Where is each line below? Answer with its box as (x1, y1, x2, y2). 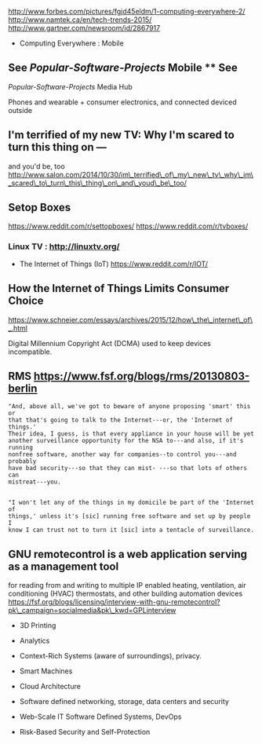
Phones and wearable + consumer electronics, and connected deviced (8, 97, 237, 107)
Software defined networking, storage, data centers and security (19, 697, 230, 706)
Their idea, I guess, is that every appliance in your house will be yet (8, 430, 255, 438)
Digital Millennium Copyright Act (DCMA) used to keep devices (8, 338, 212, 348)
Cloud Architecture (19, 682, 81, 691)
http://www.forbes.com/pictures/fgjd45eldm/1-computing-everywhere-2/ (8, 7, 246, 16)
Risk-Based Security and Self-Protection (19, 728, 151, 737)
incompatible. (8, 347, 53, 356)
